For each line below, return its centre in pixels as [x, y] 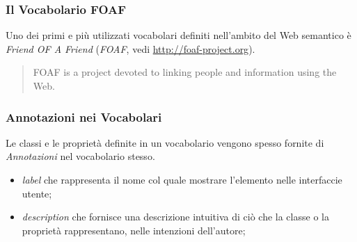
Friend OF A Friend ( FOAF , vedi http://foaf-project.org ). [130, 48]
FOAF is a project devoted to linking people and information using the [185, 72]
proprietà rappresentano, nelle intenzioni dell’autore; [134, 230]
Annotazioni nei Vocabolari [84, 116]
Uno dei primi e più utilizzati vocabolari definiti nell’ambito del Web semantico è [178, 35]
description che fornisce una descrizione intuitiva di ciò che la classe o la [175, 217]
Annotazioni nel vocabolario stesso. [80, 156]
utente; [37, 193]
